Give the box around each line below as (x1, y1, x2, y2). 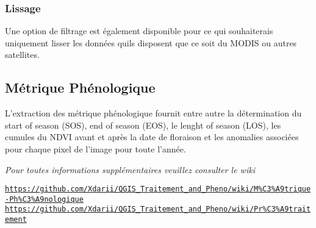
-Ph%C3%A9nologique (5, 194, 84, 204)
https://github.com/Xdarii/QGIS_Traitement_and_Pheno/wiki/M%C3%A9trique (5, 185, 311, 194)
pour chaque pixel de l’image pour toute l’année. (5, 142, 186, 155)
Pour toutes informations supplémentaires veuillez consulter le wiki (5, 163, 255, 176)
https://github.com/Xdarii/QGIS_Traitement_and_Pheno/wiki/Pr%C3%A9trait (5, 205, 311, 214)
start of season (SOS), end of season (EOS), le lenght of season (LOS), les (5, 118, 281, 131)
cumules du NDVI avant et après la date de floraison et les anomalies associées (5, 130, 299, 143)
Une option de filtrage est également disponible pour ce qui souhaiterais (5, 24, 273, 37)
